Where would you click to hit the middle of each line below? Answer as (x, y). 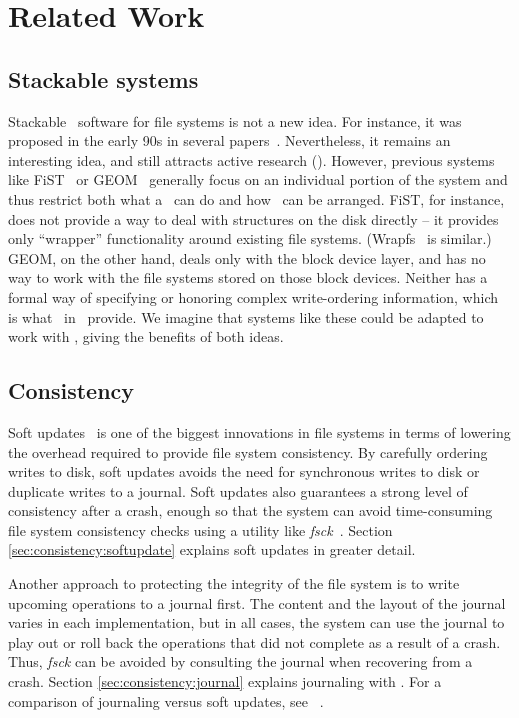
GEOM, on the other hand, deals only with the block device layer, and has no (247, 257)
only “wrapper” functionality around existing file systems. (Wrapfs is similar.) (250, 238)
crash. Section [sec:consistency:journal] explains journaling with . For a (225, 681)
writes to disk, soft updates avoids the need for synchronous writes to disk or (244, 471)
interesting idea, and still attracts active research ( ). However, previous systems (251, 159)
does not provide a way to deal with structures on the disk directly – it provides (253, 218)
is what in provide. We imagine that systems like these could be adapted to (246, 316)
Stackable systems (103, 78)
